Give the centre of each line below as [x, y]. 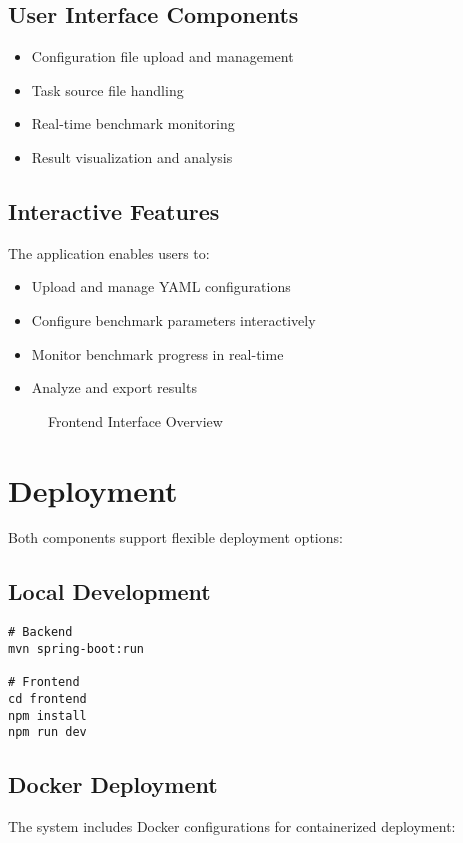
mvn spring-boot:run [76, 648]
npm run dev [47, 732]
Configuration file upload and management [162, 56]
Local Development [109, 591]
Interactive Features [114, 210]
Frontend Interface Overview [135, 420]
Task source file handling [107, 89]
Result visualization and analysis [132, 156]
